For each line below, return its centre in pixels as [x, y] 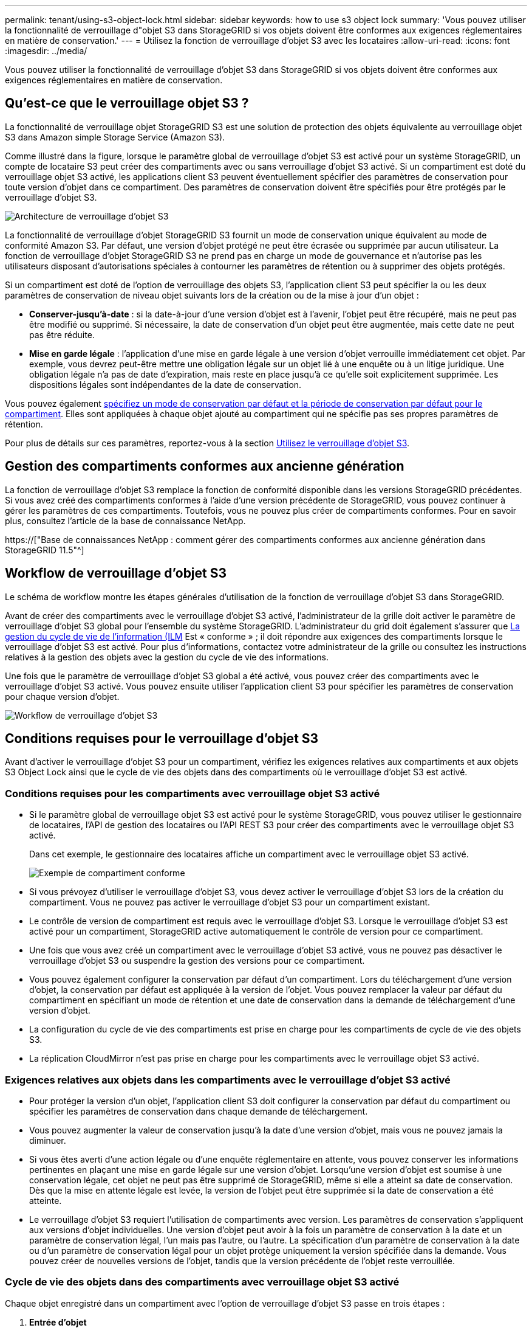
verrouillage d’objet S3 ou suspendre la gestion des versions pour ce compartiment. [197, 961]
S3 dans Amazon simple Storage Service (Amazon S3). [115, 137]
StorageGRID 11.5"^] [45, 550]
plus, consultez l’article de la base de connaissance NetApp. [125, 520]
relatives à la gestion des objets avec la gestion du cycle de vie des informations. [167, 657]
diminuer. [48, 1140]
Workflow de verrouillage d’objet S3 [116, 573]
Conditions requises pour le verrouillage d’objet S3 [162, 738]
